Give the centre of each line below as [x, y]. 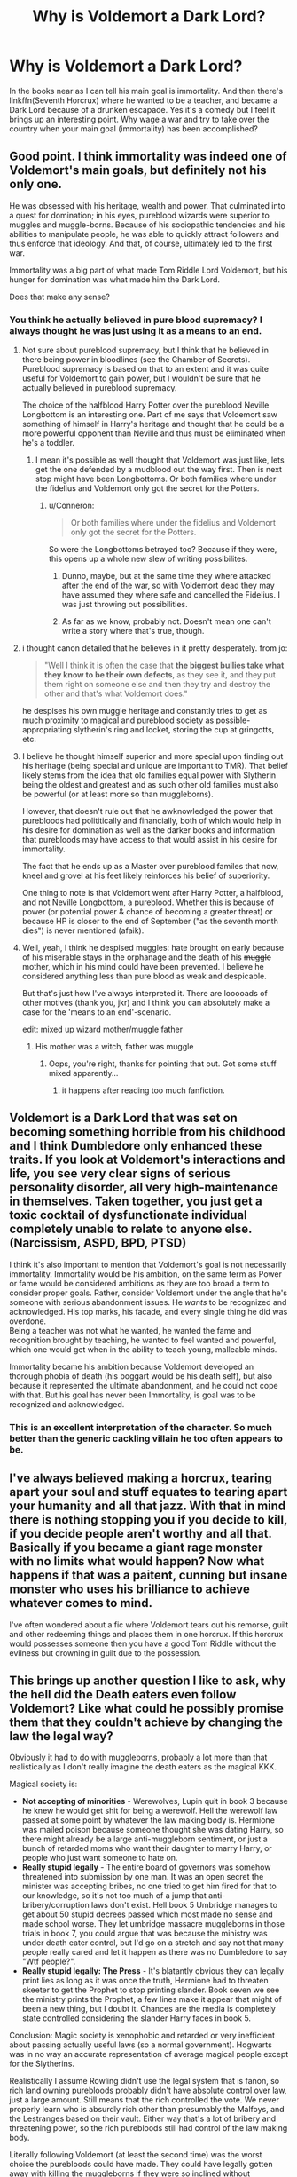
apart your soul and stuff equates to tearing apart [148, 1492]
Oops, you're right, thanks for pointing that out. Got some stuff [163, 1064]
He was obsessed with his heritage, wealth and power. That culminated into [147, 205]
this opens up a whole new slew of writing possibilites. [148, 559]
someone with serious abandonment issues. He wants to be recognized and [148, 1302]
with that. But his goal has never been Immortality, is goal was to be [133, 1395]
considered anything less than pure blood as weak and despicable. [145, 976]
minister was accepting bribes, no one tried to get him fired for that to [149, 1886]
